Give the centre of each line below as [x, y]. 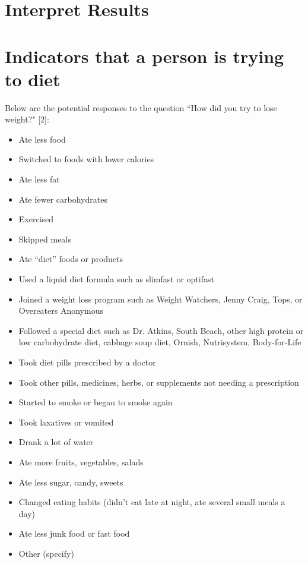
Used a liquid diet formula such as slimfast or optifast [116, 279]
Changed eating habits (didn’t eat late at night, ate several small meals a [152, 502]
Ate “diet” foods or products [71, 259]
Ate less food [42, 139]
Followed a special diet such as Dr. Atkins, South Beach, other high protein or [161, 330]
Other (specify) [46, 553]
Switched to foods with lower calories [86, 159]
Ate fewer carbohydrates [63, 199]
